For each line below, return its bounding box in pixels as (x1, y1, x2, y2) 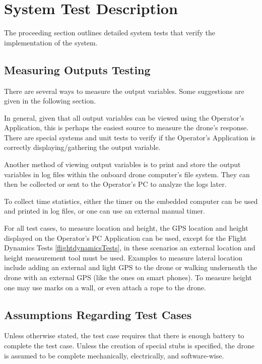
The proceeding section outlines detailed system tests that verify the (4, 27, 215, 38)
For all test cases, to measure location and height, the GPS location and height (4, 223, 248, 233)
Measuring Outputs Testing (4, 62, 151, 77)
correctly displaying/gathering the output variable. (4, 142, 161, 152)
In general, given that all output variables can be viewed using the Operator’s (4, 112, 244, 123)
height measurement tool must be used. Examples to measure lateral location (4, 252, 243, 263)
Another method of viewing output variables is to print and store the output (4, 159, 241, 170)
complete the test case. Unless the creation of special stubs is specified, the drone (4, 340, 254, 350)
